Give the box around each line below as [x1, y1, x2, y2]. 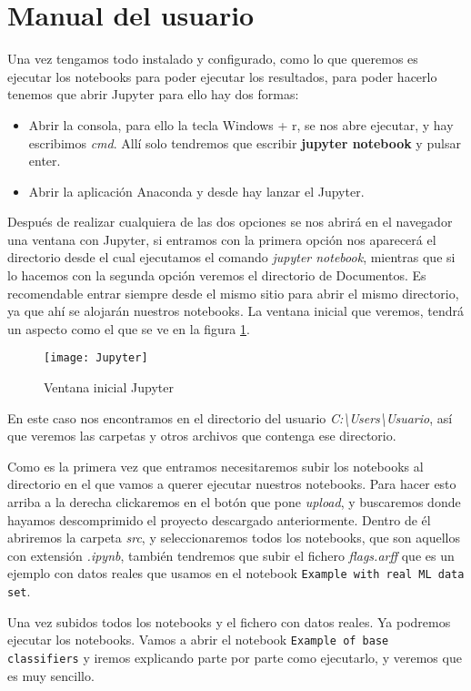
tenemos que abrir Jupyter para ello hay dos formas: [7, 85, 299, 104]
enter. [28, 151, 61, 170]
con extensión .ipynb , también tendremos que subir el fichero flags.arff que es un [7, 545, 455, 564]
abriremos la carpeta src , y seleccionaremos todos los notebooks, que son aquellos [7, 528, 460, 547]
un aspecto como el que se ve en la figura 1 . [7, 319, 250, 338]
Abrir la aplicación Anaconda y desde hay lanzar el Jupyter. [28, 181, 365, 200]
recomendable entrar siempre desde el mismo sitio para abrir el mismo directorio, [7, 283, 459, 302]
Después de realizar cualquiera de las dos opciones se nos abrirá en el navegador [7, 212, 453, 231]
